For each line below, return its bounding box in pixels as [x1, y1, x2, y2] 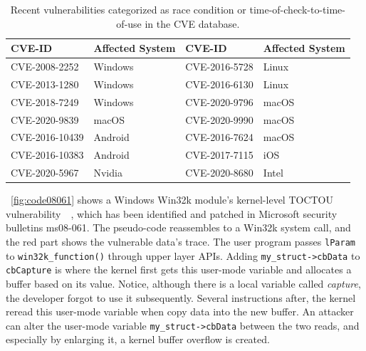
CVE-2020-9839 [11, 112, 79, 127]
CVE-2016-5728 [185, 59, 253, 74]
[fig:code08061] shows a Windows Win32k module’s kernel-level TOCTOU [11, 192, 334, 207]
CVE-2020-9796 [185, 94, 253, 109]
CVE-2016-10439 [11, 130, 84, 145]
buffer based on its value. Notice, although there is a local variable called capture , [6, 276, 361, 290]
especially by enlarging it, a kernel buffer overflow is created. [6, 332, 270, 347]
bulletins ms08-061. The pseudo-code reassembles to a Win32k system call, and [6, 220, 351, 235]
